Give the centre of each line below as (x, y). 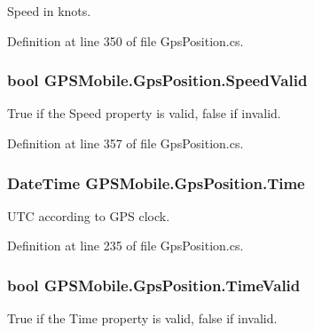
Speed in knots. (49, 11)
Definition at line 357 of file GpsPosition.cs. (126, 143)
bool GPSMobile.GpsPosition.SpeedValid (157, 80)
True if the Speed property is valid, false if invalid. (144, 113)
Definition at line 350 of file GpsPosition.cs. (126, 40)
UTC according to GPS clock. (89, 215)
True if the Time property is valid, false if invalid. (142, 318)
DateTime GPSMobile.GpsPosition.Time (156, 182)
